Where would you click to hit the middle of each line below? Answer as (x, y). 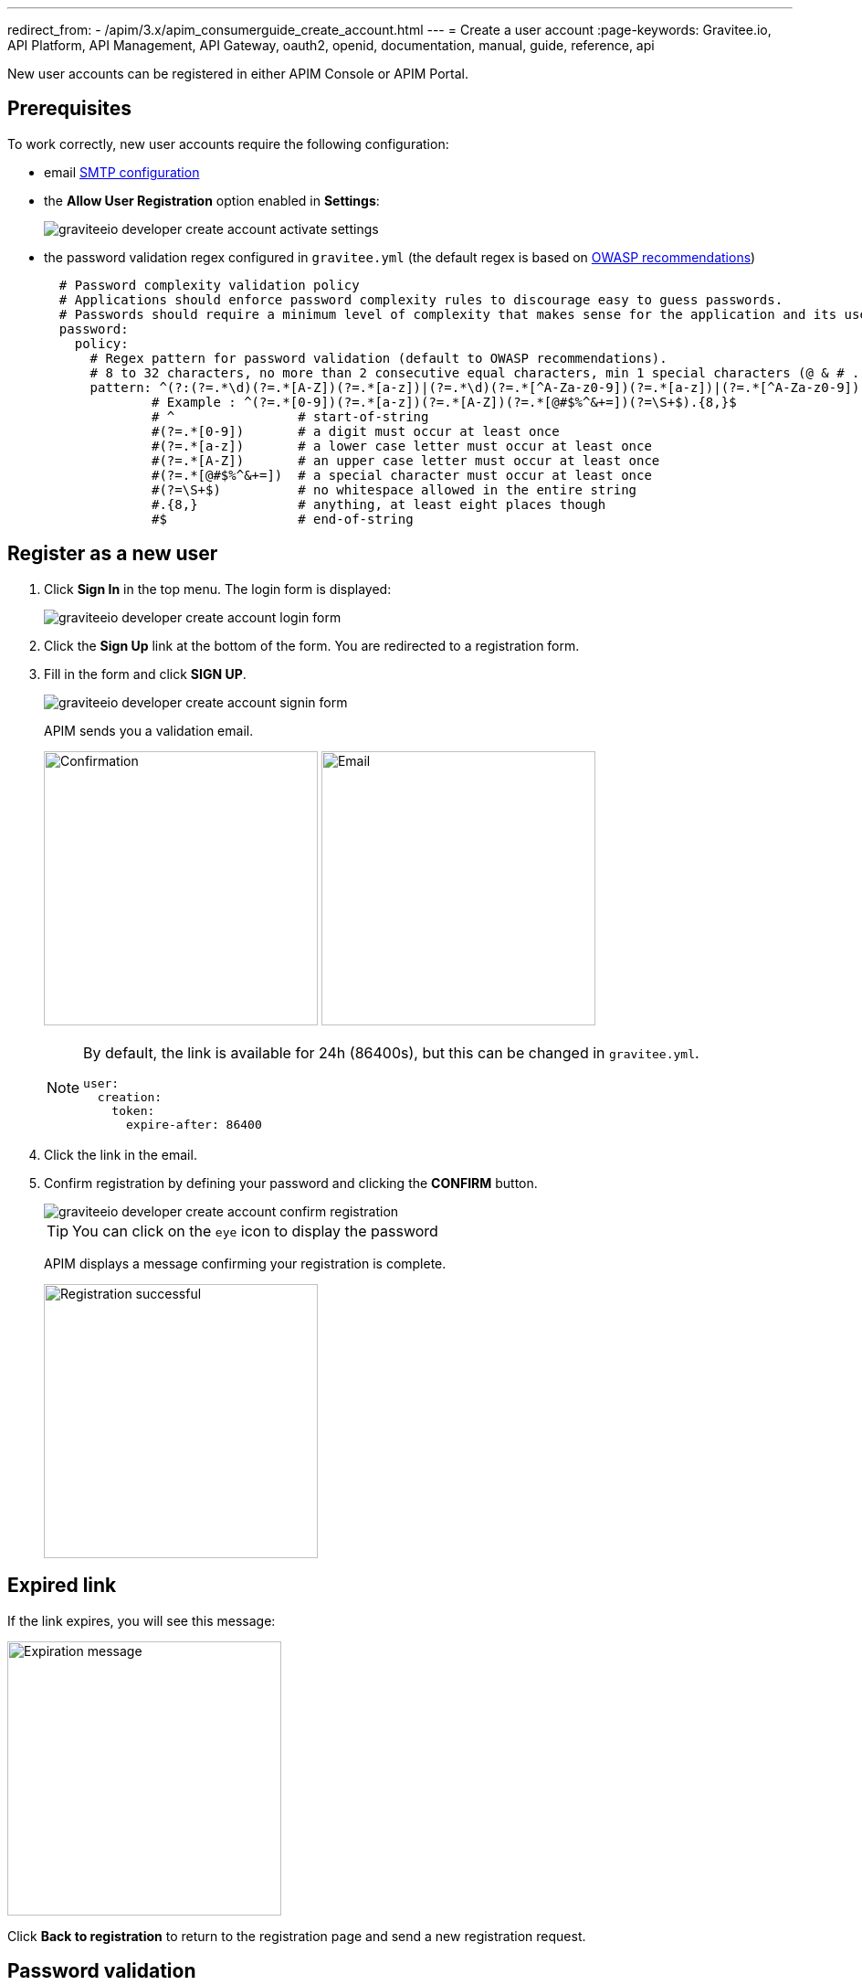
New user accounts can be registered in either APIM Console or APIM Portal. (238, 74)
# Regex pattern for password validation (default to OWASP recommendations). (378, 358)
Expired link (62, 1586)
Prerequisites (69, 109)
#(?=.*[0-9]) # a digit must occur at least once (356, 431)
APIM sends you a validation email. (149, 730)
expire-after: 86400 (194, 1124)
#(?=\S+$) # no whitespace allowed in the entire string (394, 489)
